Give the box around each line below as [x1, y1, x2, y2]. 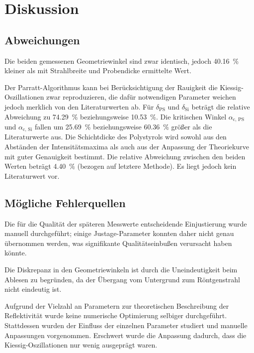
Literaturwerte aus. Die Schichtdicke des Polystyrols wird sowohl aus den [4, 131, 227, 142]
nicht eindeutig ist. [4, 284, 62, 294]
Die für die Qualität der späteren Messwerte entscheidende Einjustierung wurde [4, 218, 247, 229]
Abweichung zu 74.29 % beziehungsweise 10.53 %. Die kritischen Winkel [4, 111, 227, 121]
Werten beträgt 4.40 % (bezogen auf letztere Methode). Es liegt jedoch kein [4, 161, 237, 171]
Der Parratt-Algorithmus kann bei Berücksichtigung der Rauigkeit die [4, 82, 218, 92]
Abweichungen [4, 32, 80, 47]
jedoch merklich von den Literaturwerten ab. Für [4, 101, 154, 112]
